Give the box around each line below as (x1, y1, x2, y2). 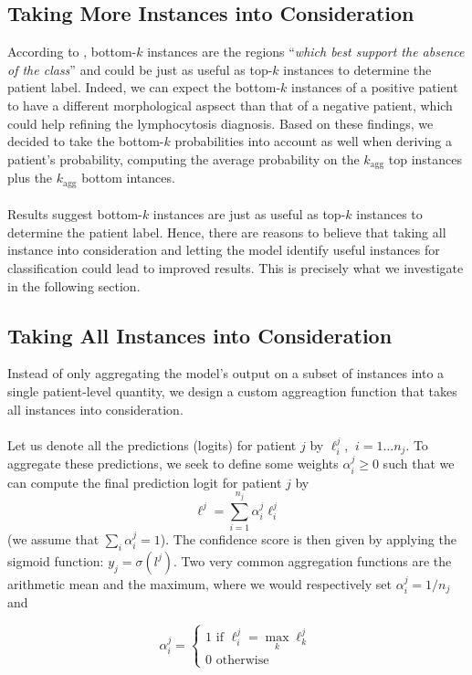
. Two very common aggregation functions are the (173, 551, 452, 570)
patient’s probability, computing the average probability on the (7, 149, 360, 168)
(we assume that (7, 530, 100, 549)
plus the (7, 168, 53, 187)
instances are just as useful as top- (152, 205, 346, 224)
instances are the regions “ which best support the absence (147, 42, 465, 61)
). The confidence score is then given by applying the (160, 530, 456, 549)
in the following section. (7, 276, 141, 295)
